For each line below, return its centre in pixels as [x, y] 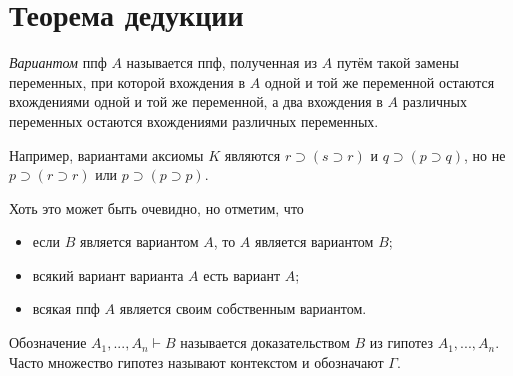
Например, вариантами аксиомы [106, 154]
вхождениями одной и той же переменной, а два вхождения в [196, 101]
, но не [485, 154]
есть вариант [242, 274]
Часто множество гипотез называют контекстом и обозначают [196, 361]
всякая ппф [66, 308]
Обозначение [48, 342]
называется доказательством [265, 342]
